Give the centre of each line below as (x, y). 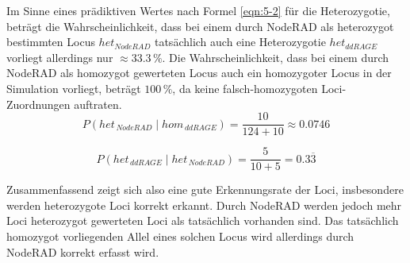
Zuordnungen (38, 104)
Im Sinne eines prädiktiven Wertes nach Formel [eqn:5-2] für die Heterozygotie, (198, 10)
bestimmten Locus (51, 42)
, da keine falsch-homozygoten (245, 88)
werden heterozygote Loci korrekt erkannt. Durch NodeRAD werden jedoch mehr (204, 205)
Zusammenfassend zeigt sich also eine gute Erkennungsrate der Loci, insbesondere (205, 190)
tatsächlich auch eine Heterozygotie (240, 42)
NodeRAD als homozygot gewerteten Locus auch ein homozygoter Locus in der (199, 73)
